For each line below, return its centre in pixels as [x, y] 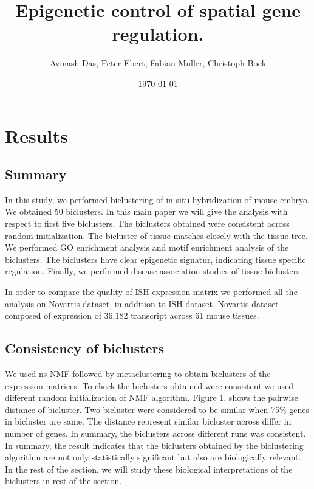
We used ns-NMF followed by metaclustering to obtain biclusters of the [138, 374]
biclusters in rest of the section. [63, 481]
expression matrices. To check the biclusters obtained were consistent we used [149, 385]
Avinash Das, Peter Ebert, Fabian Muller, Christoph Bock [158, 63]
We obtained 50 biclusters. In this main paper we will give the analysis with [146, 211]
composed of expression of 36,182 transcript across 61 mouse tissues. [132, 315]
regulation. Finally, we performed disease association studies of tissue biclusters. [154, 271]
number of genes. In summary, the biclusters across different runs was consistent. [155, 433]
